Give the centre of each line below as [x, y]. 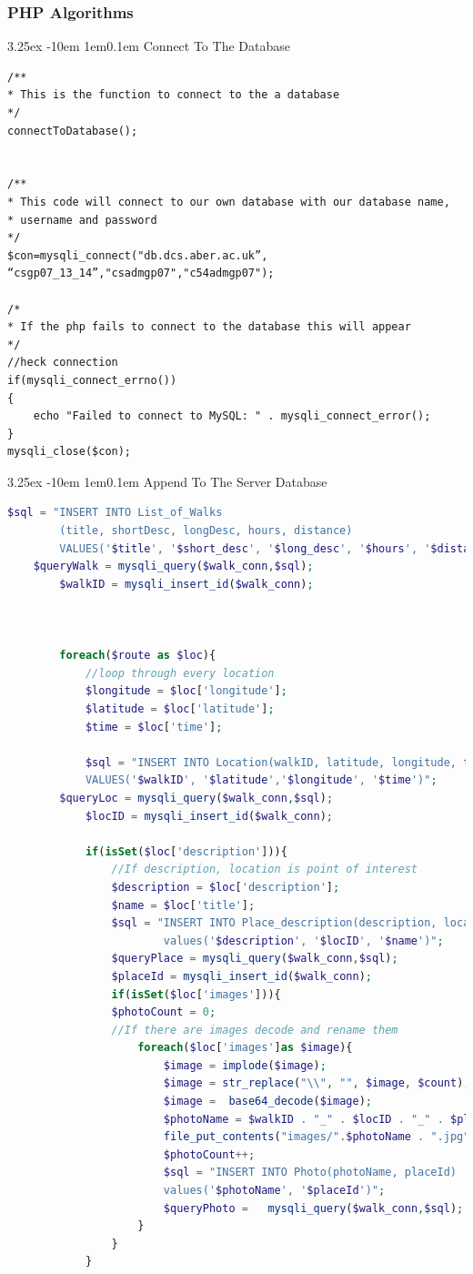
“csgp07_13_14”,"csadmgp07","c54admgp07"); [141, 273]
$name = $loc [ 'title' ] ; [183, 905]
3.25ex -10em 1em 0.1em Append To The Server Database [167, 481]
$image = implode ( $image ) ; [245, 1065]
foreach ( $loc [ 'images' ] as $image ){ [245, 1048]
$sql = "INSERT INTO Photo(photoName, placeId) [310, 1173]
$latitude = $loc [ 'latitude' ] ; [180, 709]
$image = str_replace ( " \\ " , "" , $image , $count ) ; [317, 1083]
